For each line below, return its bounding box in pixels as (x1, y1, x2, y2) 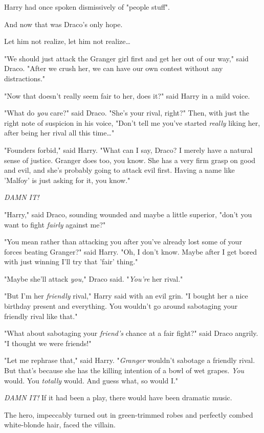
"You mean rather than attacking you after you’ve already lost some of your (4, 236, 242, 247)
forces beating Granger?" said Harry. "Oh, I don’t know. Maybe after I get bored (4, 246, 257, 257)
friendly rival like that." (4, 310, 78, 321)
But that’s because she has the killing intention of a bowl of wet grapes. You (4, 365, 245, 376)
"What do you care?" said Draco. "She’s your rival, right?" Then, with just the (4, 107, 250, 118)
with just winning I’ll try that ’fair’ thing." (4, 256, 138, 267)
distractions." (4, 73, 46, 83)
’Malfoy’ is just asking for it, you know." (4, 174, 130, 185)
